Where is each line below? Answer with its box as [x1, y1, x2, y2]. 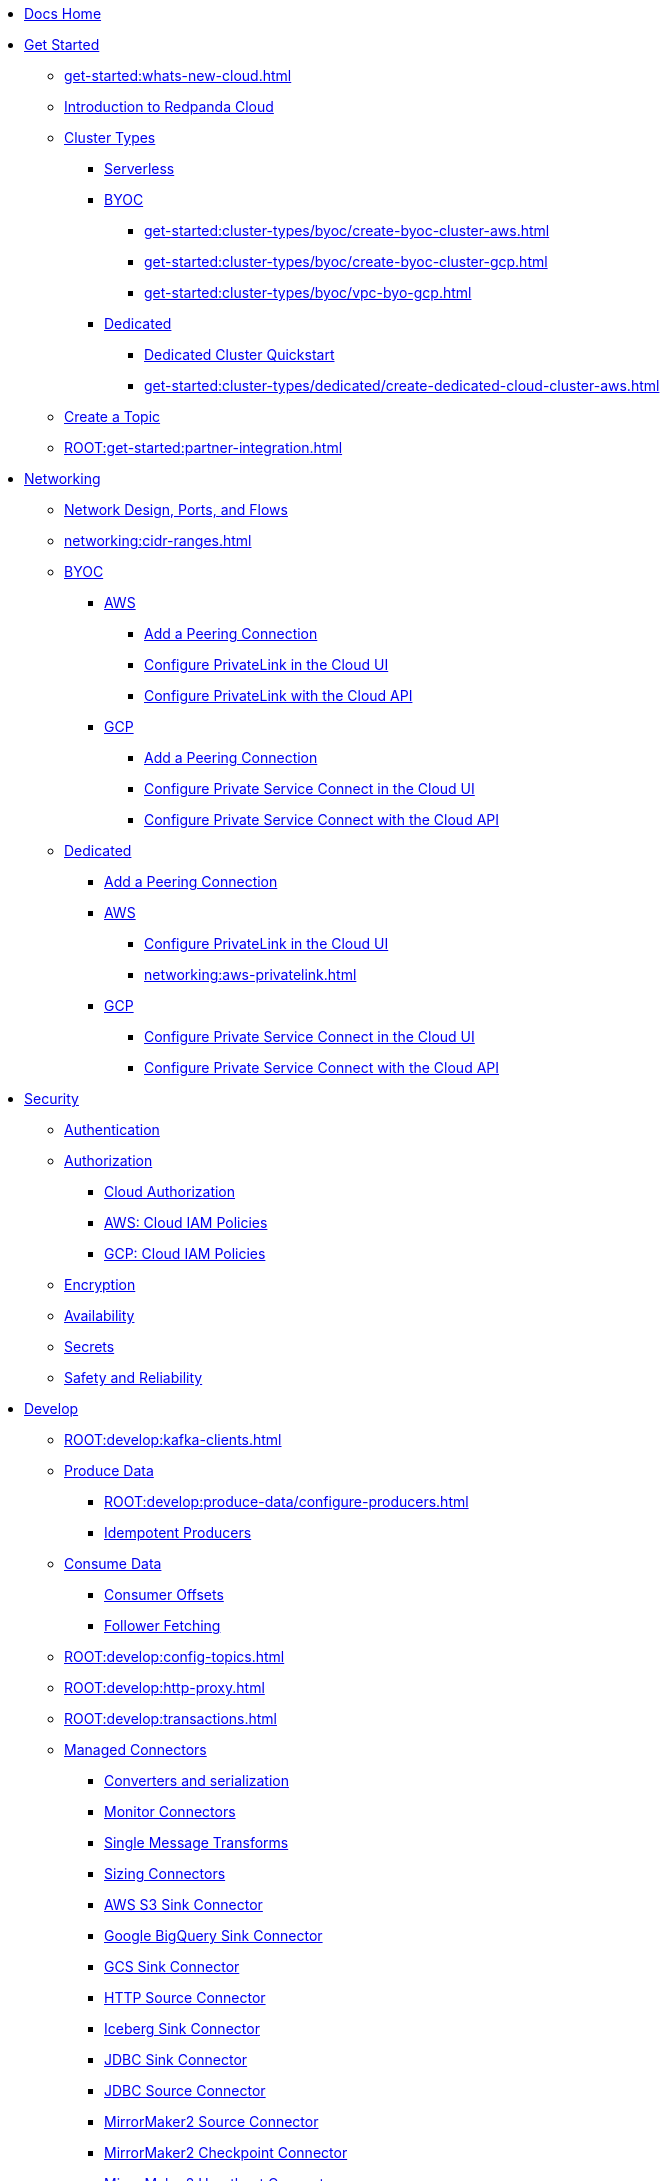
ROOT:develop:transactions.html [64, 1710, 278, 1727]
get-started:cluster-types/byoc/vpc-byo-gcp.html [144, 284, 472, 301]
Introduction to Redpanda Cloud [64, 98, 274, 115]
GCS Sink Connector [104, 1958, 240, 1975]
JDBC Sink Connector [104, 2051, 248, 2068]
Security [24, 1090, 79, 1107]
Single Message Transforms [104, 1834, 289, 1851]
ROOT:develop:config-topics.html [64, 1648, 285, 1665]
